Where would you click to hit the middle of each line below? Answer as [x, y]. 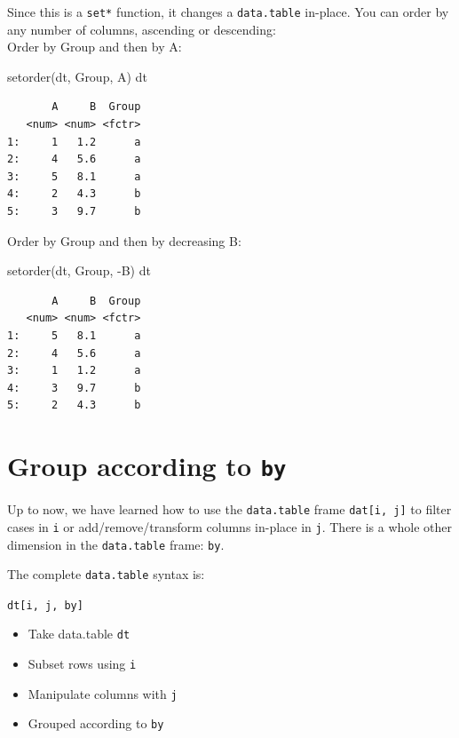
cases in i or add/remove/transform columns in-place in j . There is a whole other [230, 526]
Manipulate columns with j [103, 693]
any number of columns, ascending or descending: [142, 29]
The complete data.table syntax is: [106, 574]
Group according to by [147, 466]
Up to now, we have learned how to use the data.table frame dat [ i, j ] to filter [229, 509]
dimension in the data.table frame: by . [116, 544]
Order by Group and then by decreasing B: [124, 240]
